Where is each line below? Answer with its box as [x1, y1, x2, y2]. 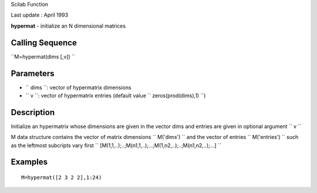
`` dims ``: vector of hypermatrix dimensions [25, 84, 131, 91]
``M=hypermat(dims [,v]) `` [11, 53, 76, 60]
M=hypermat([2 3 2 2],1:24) [21, 174, 102, 181]
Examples [11, 157, 48, 167]
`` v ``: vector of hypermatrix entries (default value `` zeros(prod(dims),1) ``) [25, 92, 206, 99]
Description [11, 107, 55, 117]
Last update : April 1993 [11, 12, 69, 19]
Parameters [11, 68, 55, 79]
